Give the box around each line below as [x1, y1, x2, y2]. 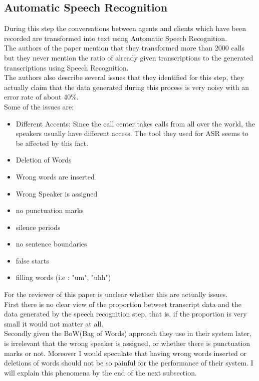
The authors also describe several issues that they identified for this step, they [4, 72, 244, 82]
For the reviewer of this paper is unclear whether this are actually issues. [4, 289, 228, 299]
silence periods [16, 221, 61, 232]
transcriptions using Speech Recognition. [4, 62, 129, 72]
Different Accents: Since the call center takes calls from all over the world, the [16, 118, 255, 128]
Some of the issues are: [4, 101, 74, 111]
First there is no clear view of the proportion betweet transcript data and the [4, 298, 241, 309]
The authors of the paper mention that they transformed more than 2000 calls [4, 42, 244, 53]
